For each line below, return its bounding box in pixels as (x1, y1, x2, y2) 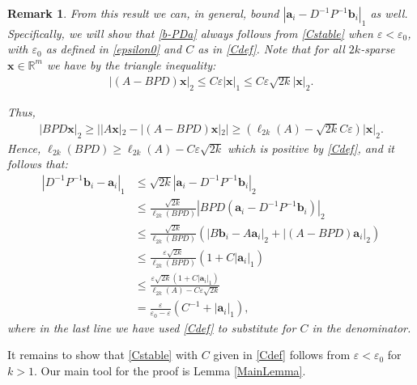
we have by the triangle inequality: (46, 56, 216, 73)
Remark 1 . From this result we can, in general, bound (7, 5, 279, 21)
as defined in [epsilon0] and (45, 40, 182, 57)
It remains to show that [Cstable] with (7, 346, 198, 363)
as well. (370, 5, 408, 21)
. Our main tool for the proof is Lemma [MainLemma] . (33, 362, 306, 379)
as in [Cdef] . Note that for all (198, 40, 345, 57)
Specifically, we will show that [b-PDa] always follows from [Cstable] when (7, 24, 373, 41)
